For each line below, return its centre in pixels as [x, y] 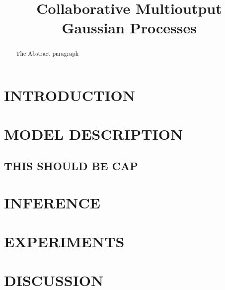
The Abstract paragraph [47, 53]
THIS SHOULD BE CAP [71, 165]
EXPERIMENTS [64, 241]
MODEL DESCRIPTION [94, 134]
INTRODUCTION [70, 95]
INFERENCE [52, 202]
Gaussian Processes [129, 28]
